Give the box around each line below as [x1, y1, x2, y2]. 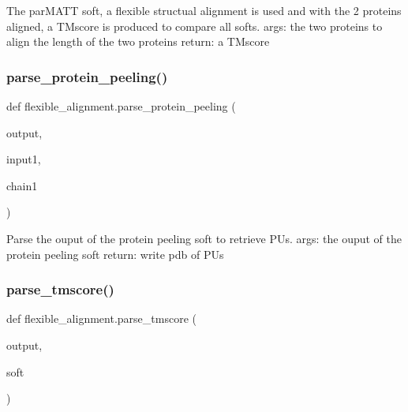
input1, [6, 151, 41, 167]
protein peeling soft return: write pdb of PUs [6, 245, 224, 262]
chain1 [6, 177, 38, 193]
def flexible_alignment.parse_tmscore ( [6, 310, 197, 327]
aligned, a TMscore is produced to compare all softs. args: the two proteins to [6, 17, 383, 34]
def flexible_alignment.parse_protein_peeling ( [6, 98, 236, 114]
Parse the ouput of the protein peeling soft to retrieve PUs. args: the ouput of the [6, 230, 402, 246]
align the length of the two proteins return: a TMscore [6, 33, 270, 50]
